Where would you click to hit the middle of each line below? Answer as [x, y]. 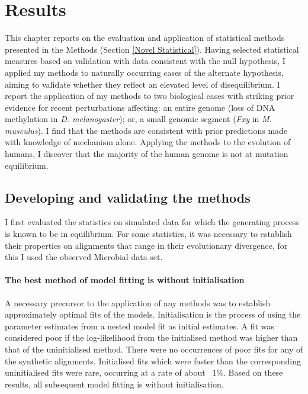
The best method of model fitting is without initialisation [125, 280]
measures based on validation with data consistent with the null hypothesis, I [145, 61]
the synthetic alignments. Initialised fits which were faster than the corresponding [153, 361]
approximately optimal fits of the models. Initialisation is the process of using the [153, 314]
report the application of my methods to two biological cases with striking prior [150, 96]
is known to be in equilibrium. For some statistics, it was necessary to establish [148, 234]
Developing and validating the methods [128, 197]
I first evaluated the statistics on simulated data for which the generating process [152, 222]
